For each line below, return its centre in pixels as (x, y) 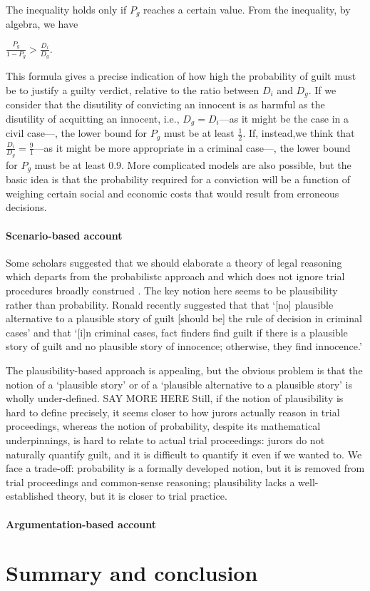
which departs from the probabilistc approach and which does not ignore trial (175, 276)
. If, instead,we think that (299, 133)
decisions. (26, 207)
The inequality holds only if (66, 9)
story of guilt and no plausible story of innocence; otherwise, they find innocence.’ (184, 346)
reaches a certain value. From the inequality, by (247, 9)
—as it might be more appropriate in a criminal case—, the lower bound (192, 147)
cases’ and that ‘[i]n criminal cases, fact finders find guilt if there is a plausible (177, 332)
